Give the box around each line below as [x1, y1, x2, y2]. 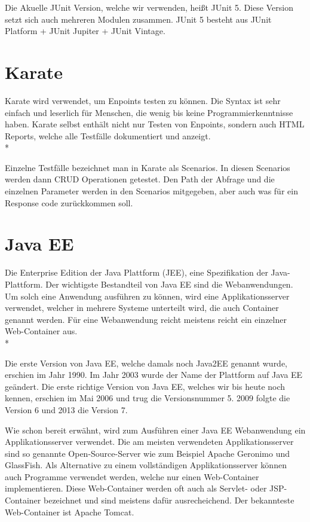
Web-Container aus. [5, 325, 78, 337]
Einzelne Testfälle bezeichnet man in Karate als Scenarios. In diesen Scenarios [5, 161, 290, 173]
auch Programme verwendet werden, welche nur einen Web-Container [5, 470, 259, 483]
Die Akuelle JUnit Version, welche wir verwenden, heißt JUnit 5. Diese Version [5, 1, 293, 13]
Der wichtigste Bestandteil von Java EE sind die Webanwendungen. [45, 277, 293, 290]
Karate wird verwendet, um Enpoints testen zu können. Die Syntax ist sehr [5, 94, 281, 106]
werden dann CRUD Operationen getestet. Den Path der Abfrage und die [5, 173, 275, 185]
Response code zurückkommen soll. [5, 196, 133, 209]
